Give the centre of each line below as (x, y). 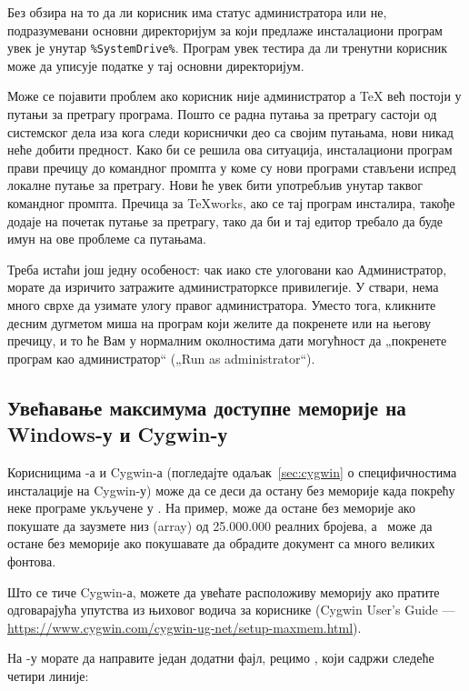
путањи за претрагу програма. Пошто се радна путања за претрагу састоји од (222, 114)
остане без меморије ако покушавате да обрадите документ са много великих (221, 543)
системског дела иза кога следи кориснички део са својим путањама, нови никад (230, 131)
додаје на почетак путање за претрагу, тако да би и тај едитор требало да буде (225, 220)
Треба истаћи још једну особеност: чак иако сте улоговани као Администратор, (227, 269)
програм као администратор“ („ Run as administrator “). (161, 358)
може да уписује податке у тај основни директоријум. (156, 65)
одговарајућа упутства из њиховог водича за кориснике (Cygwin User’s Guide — (231, 610)
